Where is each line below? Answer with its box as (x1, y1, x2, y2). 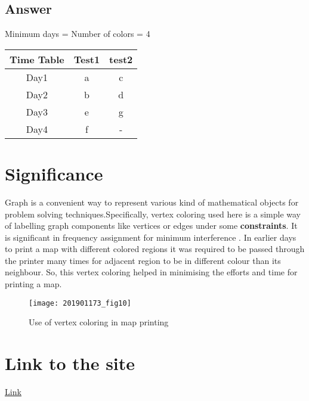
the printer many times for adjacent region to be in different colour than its (5, 254, 281, 266)
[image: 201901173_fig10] (29, 299, 131, 307)
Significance (5, 161, 103, 185)
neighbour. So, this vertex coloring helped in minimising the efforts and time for (5, 266, 298, 278)
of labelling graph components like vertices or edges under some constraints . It (5, 219, 298, 232)
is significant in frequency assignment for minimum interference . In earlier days (5, 231, 296, 243)
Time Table (10, 52, 64, 66)
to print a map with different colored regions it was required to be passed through (5, 243, 305, 255)
